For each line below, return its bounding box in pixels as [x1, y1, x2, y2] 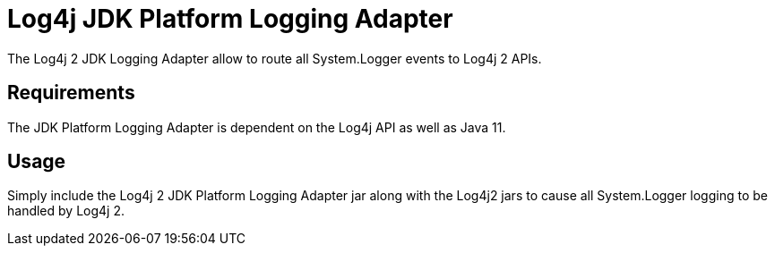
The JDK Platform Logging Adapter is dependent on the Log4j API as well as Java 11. [7, 119, 506, 135]
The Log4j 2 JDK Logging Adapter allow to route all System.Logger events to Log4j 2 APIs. [7, 50, 542, 66]
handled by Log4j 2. [7, 203, 125, 219]
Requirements [7, 81, 135, 105]
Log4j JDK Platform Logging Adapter [7, 4, 453, 34]
